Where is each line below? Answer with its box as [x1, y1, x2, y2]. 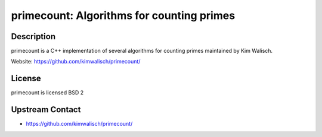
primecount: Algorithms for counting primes [11, 9, 236, 22]
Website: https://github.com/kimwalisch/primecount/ [11, 58, 141, 65]
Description [11, 31, 56, 42]
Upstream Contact [11, 104, 81, 115]
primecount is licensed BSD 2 [11, 89, 83, 96]
